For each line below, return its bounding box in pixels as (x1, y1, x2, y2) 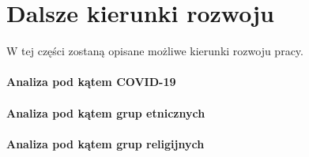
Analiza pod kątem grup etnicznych (6, 104, 205, 121)
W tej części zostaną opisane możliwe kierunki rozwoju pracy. (6, 43, 303, 59)
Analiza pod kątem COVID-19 (6, 73, 176, 90)
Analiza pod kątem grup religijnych (6, 135, 205, 151)
